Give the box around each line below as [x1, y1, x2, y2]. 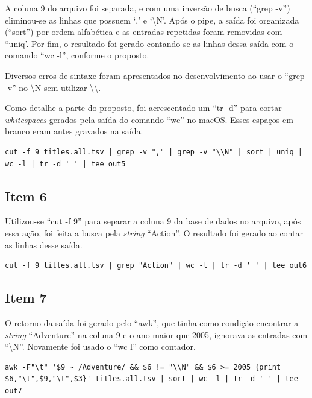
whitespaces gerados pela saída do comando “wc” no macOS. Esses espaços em [5, 113, 293, 125]
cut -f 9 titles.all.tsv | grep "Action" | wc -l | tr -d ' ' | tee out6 [5, 261, 307, 270]
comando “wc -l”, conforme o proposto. [5, 49, 149, 62]
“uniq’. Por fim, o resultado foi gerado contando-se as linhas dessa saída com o [5, 37, 294, 49]
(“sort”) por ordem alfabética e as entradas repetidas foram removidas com [5, 25, 282, 38]
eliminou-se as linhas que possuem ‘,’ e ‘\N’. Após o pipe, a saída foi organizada [5, 13, 299, 26]
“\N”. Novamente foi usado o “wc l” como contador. [5, 340, 196, 353]
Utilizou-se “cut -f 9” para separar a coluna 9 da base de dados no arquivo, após [5, 215, 301, 227]
